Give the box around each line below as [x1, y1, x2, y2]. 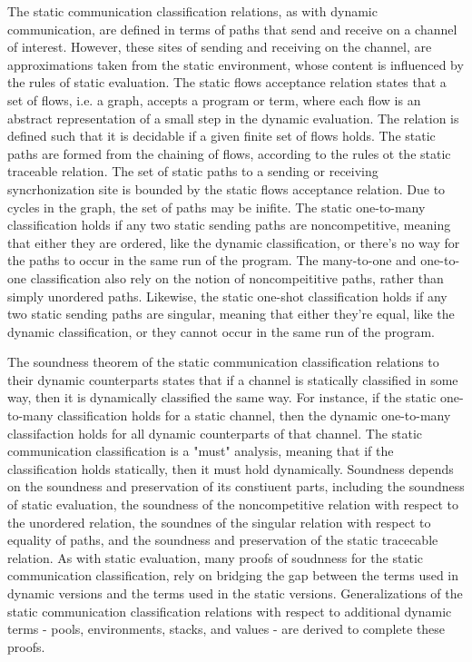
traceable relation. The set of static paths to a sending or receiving [7, 162, 379, 181]
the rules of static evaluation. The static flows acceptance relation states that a [7, 73, 447, 92]
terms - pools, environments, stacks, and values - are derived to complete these [7, 619, 446, 638]
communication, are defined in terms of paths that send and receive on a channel [7, 19, 457, 38]
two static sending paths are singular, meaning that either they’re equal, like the [7, 304, 455, 323]
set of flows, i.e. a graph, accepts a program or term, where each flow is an [7, 90, 421, 109]
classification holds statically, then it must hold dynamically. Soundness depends [7, 459, 454, 478]
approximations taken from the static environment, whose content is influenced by [7, 54, 464, 74]
